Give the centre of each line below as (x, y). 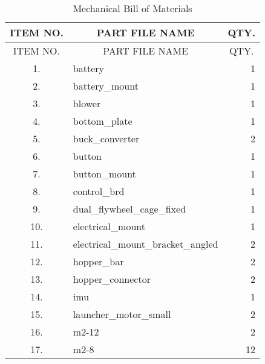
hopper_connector (112, 279)
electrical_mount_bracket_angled (146, 244)
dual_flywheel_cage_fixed (129, 209)
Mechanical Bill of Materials (132, 8)
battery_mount (106, 86)
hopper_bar (98, 261)
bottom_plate (103, 121)
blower (87, 103)
